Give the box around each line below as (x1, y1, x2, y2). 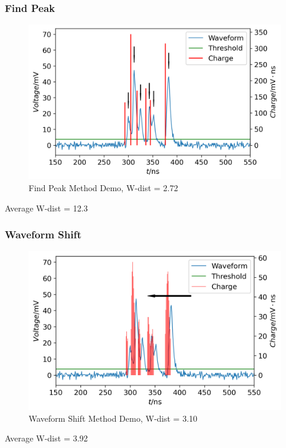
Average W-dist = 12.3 (5, 201, 88, 214)
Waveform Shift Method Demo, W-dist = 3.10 (29, 412, 198, 424)
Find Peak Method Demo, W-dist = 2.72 (29, 182, 178, 194)
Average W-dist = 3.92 (5, 432, 88, 444)
